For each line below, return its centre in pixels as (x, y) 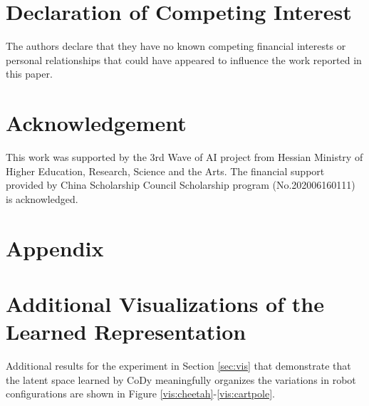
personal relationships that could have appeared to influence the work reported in (184, 59)
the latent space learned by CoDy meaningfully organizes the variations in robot (181, 379)
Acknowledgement (96, 123)
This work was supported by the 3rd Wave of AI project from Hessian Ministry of (184, 157)
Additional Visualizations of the (165, 303)
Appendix (55, 248)
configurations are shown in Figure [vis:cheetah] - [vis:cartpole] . (140, 394)
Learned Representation (126, 332)
